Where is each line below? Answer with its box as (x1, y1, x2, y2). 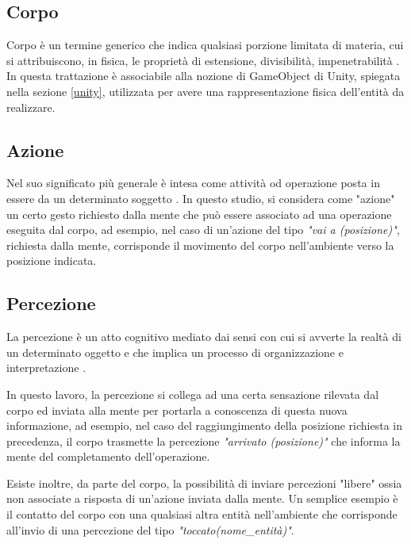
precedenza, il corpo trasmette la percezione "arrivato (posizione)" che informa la (6, 432, 401, 449)
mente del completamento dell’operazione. (6, 448, 210, 465)
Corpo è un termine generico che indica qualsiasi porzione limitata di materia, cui (6, 36, 404, 53)
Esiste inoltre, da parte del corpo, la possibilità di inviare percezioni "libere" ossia (6, 474, 402, 491)
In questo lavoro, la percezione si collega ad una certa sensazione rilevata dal (6, 385, 379, 402)
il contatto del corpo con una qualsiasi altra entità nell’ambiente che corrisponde (6, 506, 398, 523)
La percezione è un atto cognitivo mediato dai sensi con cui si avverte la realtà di (6, 328, 401, 345)
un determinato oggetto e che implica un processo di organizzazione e (6, 343, 344, 360)
